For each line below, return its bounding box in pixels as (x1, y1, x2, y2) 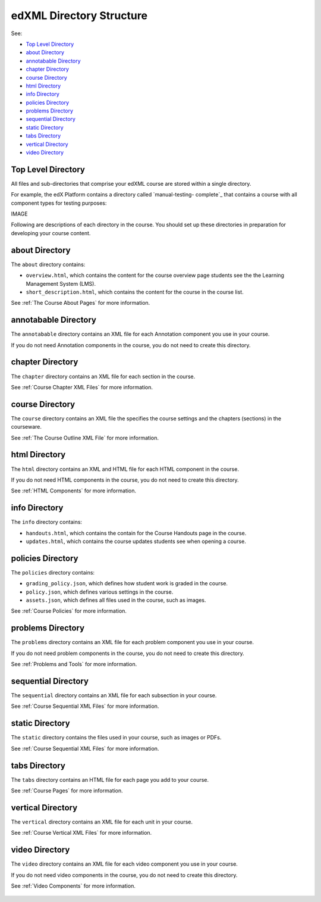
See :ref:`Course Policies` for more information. (11, 607, 127, 614)
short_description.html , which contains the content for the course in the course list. (26, 288, 244, 295)
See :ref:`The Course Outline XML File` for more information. (11, 434, 159, 441)
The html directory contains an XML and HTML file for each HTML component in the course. (11, 465, 239, 473)
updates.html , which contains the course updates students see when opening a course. (26, 538, 246, 545)
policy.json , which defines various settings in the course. (26, 588, 174, 595)
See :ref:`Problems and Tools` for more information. (11, 661, 137, 668)
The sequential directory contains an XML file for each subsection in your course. (11, 692, 217, 699)
